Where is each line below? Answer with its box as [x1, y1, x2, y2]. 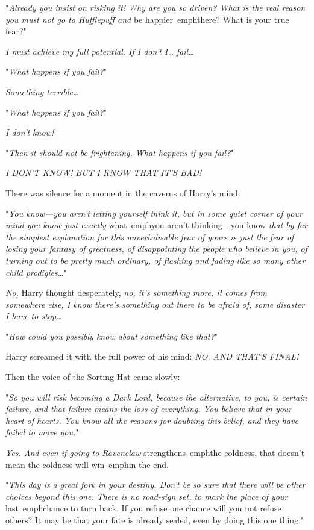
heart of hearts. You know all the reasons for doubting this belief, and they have [5, 414, 298, 426]
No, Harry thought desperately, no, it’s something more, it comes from [5, 286, 267, 299]
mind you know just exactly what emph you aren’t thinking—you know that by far [5, 219, 308, 231]
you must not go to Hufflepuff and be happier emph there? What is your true [5, 13, 289, 25]
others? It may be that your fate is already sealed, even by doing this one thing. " [5, 514, 304, 526]
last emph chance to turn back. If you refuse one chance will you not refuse [5, 502, 281, 514]
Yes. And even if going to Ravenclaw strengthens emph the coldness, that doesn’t [5, 446, 305, 459]
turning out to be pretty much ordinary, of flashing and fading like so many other [5, 254, 306, 266]
